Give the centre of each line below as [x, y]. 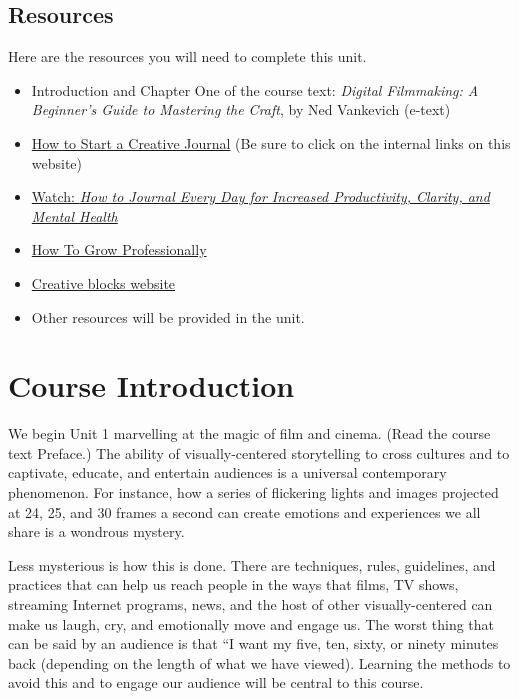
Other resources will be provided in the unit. [168, 316]
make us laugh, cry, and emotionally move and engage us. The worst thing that [251, 623]
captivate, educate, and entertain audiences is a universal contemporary [227, 472]
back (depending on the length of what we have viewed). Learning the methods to [259, 662]
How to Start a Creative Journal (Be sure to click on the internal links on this [271, 142]
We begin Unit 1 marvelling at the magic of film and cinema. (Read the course [249, 433]
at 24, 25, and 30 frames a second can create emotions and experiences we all [244, 511]
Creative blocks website [103, 282]
